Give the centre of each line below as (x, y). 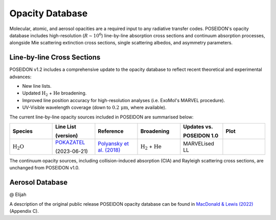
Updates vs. (198, 127)
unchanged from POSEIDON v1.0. (44, 168)
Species (23, 131)
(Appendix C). (24, 211)
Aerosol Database (39, 182)
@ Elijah (18, 194)
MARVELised (199, 143)
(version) (67, 135)
